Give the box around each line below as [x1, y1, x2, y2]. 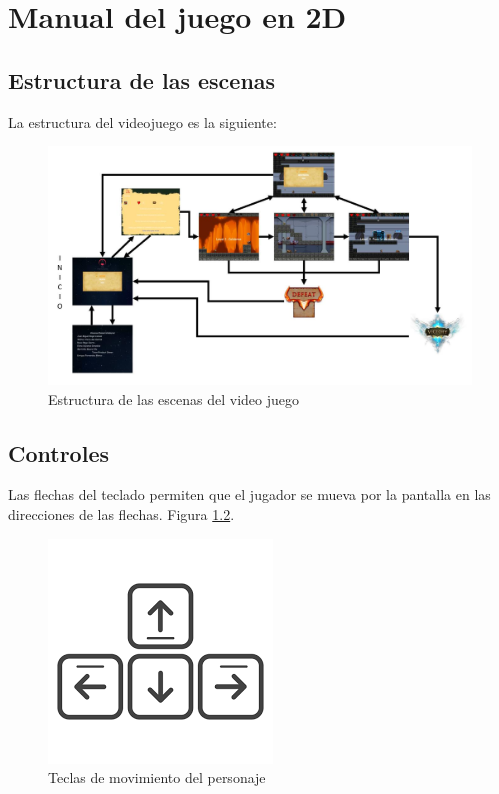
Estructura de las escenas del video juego [48, 388, 300, 409]
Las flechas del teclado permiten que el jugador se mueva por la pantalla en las [8, 484, 491, 505]
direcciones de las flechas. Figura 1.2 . [8, 504, 235, 525]
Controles [8, 437, 109, 468]
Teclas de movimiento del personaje [48, 767, 266, 788]
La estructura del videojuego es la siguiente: [8, 111, 277, 132]
